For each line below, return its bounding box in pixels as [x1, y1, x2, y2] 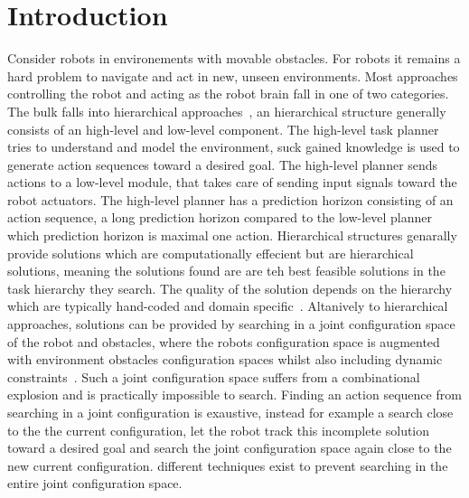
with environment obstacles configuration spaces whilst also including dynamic [7, 350, 443, 369]
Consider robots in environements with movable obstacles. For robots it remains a [7, 49, 461, 68]
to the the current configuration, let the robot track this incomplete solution [7, 420, 430, 439]
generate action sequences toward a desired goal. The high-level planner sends [7, 155, 438, 174]
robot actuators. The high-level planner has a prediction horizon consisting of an [7, 190, 454, 209]
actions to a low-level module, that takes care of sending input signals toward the [7, 173, 457, 192]
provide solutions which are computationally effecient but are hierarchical [7, 243, 414, 262]
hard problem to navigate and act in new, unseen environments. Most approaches [7, 66, 458, 85]
